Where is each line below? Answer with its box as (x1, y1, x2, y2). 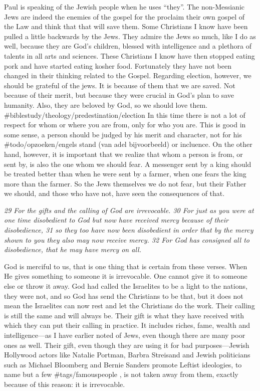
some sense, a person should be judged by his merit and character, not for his (4, 129, 242, 139)
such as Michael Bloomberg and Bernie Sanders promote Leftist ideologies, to (4, 359, 242, 369)
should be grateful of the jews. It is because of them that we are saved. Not (4, 80, 235, 90)
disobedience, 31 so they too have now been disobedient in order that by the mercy (4, 225, 253, 235)
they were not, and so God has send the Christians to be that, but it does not (4, 290, 243, 301)
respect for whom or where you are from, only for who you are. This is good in (4, 119, 246, 130)
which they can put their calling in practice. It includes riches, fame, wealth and (4, 320, 250, 330)
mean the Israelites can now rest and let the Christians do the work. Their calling (4, 300, 255, 311)
